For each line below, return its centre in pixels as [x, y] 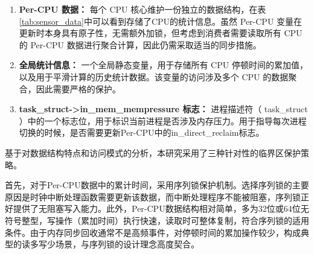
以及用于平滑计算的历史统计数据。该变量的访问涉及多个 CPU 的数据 [154, 76]
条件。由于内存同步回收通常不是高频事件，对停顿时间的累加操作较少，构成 [153, 232]
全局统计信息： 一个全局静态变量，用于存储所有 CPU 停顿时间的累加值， [163, 65]
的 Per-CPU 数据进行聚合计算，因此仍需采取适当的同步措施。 [140, 44]
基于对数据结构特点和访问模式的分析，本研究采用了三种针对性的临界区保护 [153, 152]
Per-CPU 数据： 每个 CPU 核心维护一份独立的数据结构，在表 [143, 9]
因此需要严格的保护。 [78, 88]
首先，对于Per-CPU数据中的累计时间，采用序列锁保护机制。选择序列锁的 [149, 185]
